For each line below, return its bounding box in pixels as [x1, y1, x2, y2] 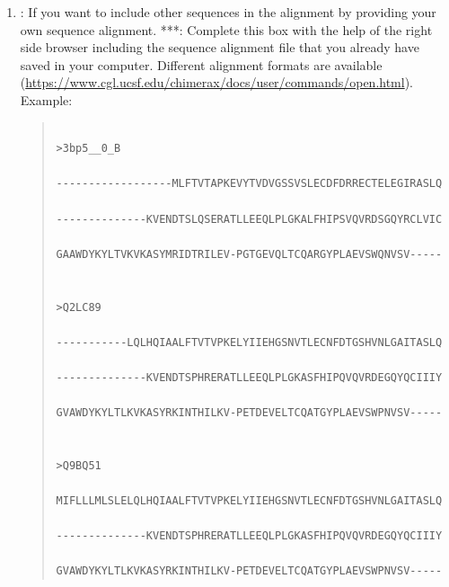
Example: [20, 90, 73, 109]
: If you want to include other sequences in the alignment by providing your [20, 3, 436, 21]
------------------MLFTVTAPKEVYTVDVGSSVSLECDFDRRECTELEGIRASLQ [56, 177, 443, 191]
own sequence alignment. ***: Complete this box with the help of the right [20, 20, 433, 39]
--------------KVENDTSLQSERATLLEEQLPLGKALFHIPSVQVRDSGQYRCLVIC [56, 212, 443, 226]
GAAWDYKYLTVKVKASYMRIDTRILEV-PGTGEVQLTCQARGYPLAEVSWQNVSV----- [56, 247, 443, 261]
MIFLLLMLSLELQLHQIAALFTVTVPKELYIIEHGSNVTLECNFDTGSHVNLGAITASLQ [56, 494, 443, 508]
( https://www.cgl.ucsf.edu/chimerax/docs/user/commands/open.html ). [20, 73, 414, 92]
